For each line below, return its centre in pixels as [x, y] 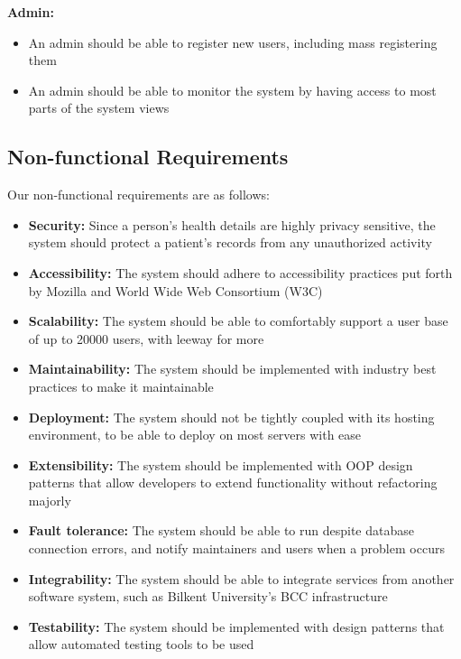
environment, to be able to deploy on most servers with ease [195, 435]
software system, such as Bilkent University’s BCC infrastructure [208, 596]
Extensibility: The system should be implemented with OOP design [221, 464]
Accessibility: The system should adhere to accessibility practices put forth [240, 272]
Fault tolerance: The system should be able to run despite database [221, 530]
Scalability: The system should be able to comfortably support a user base [238, 321]
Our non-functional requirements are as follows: [138, 195]
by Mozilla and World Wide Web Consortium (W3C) [175, 290]
